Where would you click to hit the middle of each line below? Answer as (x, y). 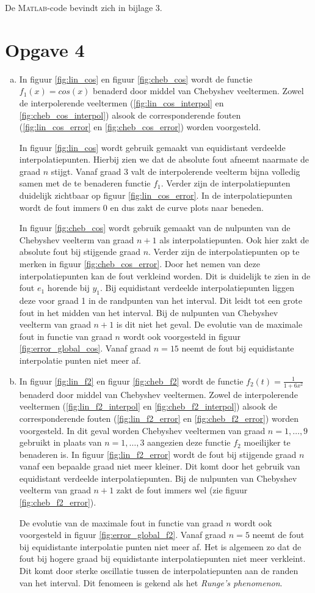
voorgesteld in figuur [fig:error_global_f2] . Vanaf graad (123, 535)
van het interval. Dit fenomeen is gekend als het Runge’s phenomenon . (151, 582)
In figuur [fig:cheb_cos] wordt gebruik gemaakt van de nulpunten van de (155, 228)
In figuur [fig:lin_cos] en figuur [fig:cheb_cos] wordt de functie (136, 79)
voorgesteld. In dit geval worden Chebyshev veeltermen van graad (142, 430)
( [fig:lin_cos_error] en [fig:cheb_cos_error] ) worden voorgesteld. (140, 127)
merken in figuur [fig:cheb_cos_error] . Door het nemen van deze (139, 264)
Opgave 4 (45, 49)
